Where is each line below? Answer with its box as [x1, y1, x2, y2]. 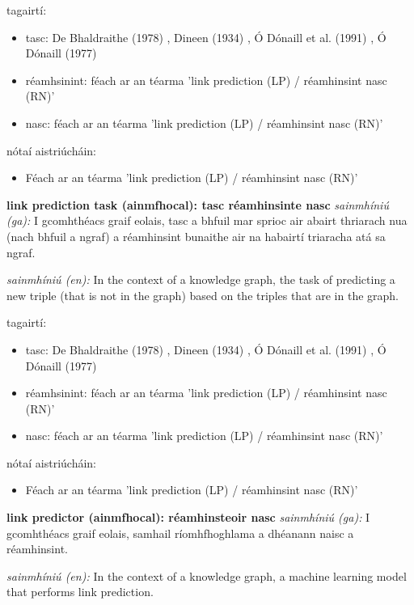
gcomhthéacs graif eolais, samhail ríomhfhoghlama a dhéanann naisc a [6, 524, 354, 541]
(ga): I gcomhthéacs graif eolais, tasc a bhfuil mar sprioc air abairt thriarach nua [6, 212, 408, 229]
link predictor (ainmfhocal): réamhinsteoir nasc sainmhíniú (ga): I [6, 509, 370, 526]
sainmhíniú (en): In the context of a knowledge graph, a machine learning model [6, 567, 407, 584]
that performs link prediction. [6, 583, 154, 600]
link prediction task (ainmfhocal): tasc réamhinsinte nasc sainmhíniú [6, 196, 389, 213]
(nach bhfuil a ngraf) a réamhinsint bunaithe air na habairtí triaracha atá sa [6, 227, 386, 244]
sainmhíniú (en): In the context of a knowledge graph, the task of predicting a [6, 271, 395, 288]
